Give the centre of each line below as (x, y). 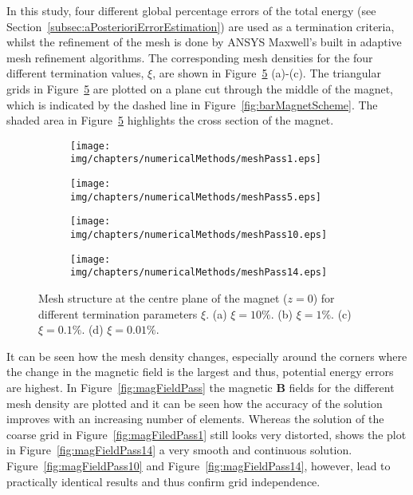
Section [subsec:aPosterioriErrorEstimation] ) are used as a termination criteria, (201, 26)
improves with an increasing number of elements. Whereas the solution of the (195, 419)
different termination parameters (118, 313)
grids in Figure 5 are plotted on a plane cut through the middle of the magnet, (200, 88)
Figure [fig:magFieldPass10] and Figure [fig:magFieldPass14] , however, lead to (199, 465)
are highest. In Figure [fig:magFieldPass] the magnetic (140, 387)
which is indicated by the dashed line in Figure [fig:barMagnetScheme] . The (192, 104)
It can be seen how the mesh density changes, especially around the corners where (207, 356)
